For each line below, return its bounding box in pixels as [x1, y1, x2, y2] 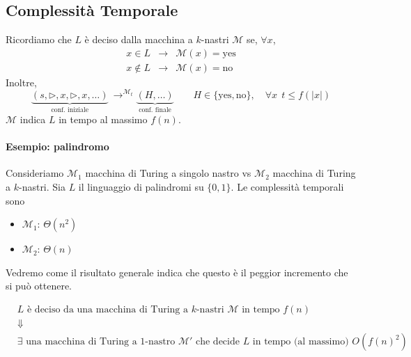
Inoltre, [6, 74, 37, 89]
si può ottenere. [6, 278, 72, 293]
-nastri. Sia [18, 179, 65, 193]
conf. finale [139, 106, 171, 114]
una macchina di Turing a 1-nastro [26, 337, 176, 347]
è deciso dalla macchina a [84, 32, 193, 47]
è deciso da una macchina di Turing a [26, 304, 188, 315]
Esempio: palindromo [6, 139, 109, 154]
